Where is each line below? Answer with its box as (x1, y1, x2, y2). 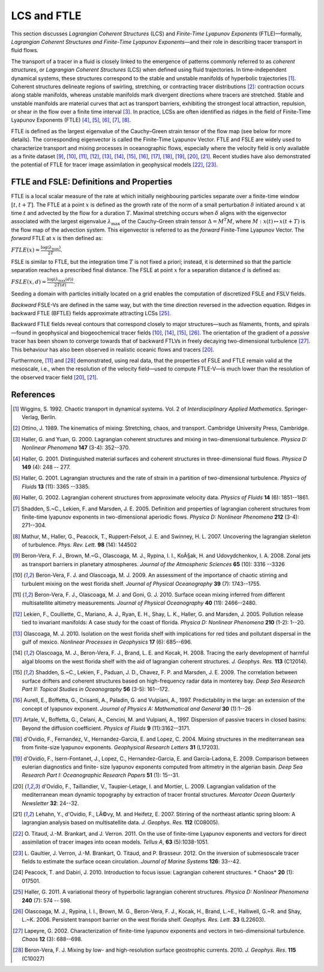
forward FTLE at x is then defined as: (11, 235, 103, 242)
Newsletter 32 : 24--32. (22, 799, 79, 807)
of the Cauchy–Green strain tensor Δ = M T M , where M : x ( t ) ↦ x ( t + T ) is (121, 217, 305, 225)
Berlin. (40, 414, 57, 420)
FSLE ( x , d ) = (11, 279, 47, 285)
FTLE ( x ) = (11, 246, 40, 253)
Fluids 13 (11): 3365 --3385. (22, 483, 90, 490)
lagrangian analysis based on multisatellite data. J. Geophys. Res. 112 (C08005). (22, 819, 220, 826)
